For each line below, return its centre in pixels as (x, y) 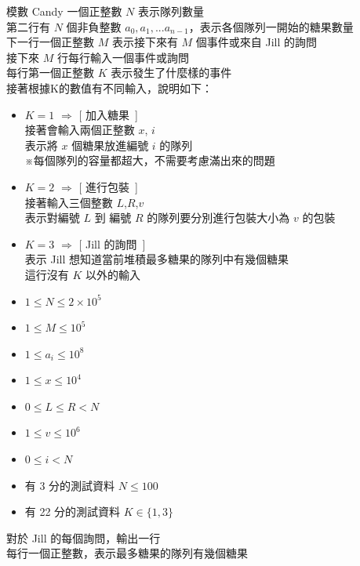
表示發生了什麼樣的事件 (171, 73)
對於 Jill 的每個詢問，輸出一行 (84, 537)
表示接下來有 (145, 42)
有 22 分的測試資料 (73, 512)
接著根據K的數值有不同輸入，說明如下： (109, 87)
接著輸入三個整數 (69, 202)
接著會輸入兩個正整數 (80, 130)
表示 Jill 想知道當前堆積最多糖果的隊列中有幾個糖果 (156, 259)
